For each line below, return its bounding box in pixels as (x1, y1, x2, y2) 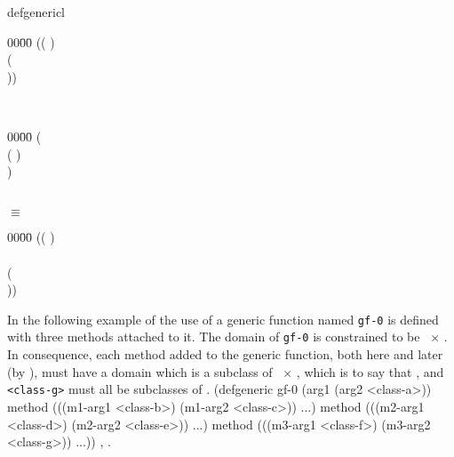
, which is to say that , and (296, 362, 444, 381)
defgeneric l (7, 3, 66, 20)
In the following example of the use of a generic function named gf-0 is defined (7, 309, 439, 328)
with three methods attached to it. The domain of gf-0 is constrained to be (7, 327, 420, 346)
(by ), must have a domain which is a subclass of (7, 362, 273, 381)
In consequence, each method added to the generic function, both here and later (7, 345, 443, 364)
